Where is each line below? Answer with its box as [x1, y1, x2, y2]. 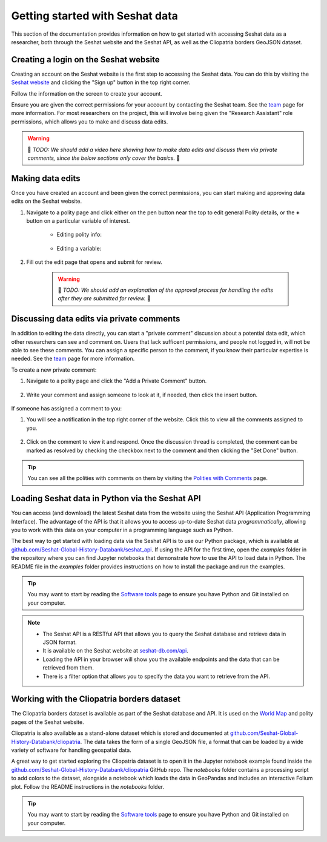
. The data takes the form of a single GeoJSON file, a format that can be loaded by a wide [80, 738, 304, 745]
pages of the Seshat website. [11, 718, 84, 726]
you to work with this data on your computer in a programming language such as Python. [11, 527, 233, 534]
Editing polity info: [56, 231, 102, 238]
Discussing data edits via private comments [11, 314, 180, 324]
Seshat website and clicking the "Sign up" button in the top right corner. [11, 79, 191, 86]
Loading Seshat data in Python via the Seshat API [11, 493, 201, 504]
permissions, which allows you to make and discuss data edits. [11, 118, 168, 125]
